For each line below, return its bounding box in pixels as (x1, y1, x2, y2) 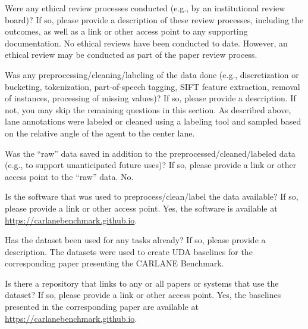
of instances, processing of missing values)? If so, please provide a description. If (5, 92, 296, 104)
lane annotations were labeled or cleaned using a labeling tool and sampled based (5, 115, 301, 128)
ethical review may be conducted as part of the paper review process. (5, 48, 257, 61)
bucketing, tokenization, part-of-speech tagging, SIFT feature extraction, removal (5, 80, 300, 92)
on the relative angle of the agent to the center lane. (5, 126, 195, 139)
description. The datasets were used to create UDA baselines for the (5, 245, 253, 257)
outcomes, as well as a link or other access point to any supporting (5, 25, 248, 38)
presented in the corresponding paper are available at (5, 300, 199, 313)
